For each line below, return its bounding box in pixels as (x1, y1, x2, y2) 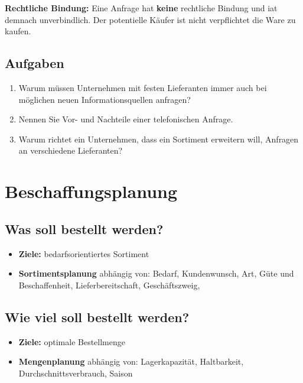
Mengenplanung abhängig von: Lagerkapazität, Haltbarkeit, (18, 355, 244, 368)
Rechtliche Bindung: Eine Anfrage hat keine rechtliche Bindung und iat (5, 2, 278, 14)
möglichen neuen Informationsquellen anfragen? (18, 93, 191, 105)
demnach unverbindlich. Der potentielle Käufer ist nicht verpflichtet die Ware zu (5, 13, 296, 25)
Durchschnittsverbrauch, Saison (18, 366, 133, 379)
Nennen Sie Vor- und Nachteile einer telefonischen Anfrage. (18, 113, 233, 125)
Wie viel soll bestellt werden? (5, 307, 190, 326)
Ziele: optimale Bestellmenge (18, 335, 125, 348)
